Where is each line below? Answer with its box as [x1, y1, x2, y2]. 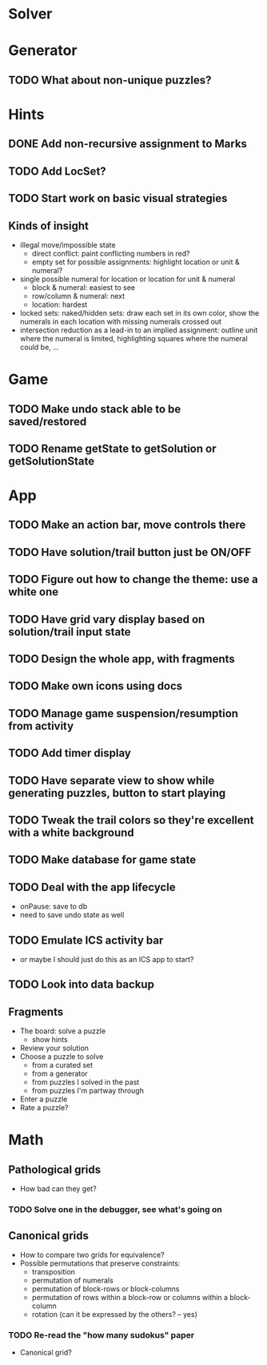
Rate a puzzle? [19, 1103, 69, 1113]
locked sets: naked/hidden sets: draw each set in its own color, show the [19, 308, 260, 317]
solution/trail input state [8, 625, 131, 638]
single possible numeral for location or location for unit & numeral [19, 274, 236, 284]
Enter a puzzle [19, 1094, 68, 1104]
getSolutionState [8, 454, 94, 468]
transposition [31, 1266, 76, 1276]
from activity [8, 719, 74, 733]
